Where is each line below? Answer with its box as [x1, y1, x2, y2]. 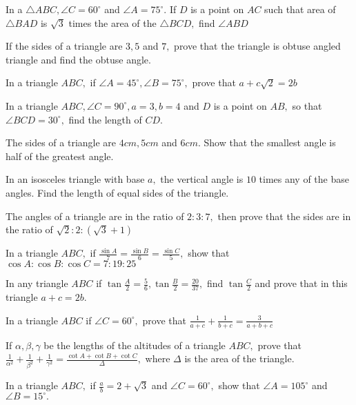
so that [292, 98, 322, 112]
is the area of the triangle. [184, 351, 295, 366]
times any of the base [259, 172, 349, 186]
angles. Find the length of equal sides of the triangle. [6, 185, 229, 199]
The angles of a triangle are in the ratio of [6, 208, 184, 223]
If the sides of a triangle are [6, 39, 123, 53]
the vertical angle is [160, 172, 244, 186]
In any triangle [6, 276, 68, 290]
